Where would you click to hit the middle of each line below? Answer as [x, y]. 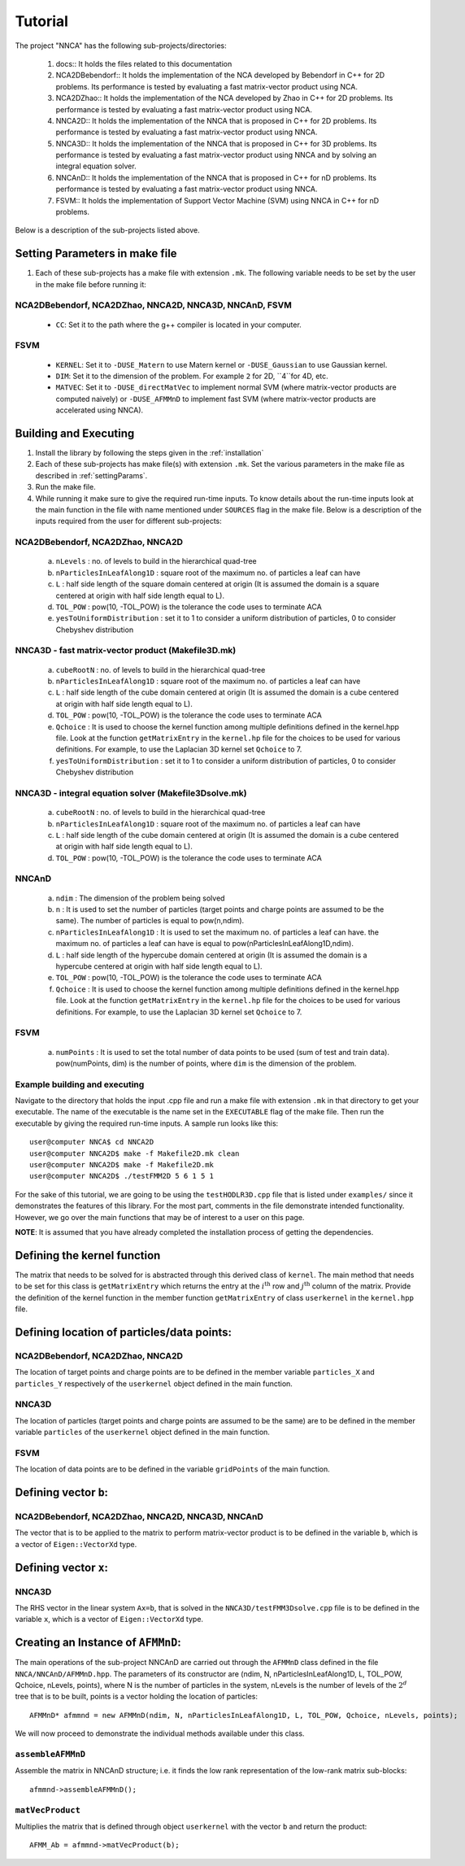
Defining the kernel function [88, 1256]
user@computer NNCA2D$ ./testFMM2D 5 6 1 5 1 [122, 1176]
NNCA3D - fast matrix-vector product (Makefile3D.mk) [126, 651]
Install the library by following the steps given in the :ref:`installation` [150, 453]
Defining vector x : [62, 1567]
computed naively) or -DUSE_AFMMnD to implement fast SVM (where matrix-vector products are [216, 399]
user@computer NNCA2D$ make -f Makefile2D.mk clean [135, 1153]
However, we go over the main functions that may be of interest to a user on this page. [160, 1217]
